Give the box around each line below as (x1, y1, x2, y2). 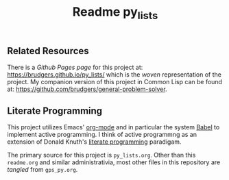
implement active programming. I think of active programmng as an (7, 131, 197, 139)
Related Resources (7, 45, 89, 57)
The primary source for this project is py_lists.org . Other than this (7, 151, 196, 159)
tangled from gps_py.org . (7, 166, 78, 174)
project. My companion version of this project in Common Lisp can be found (7, 78, 223, 86)
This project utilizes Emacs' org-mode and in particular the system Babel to (7, 123, 220, 131)
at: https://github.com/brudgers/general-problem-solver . (7, 85, 167, 93)
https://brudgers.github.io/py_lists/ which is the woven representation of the (7, 70, 221, 79)
